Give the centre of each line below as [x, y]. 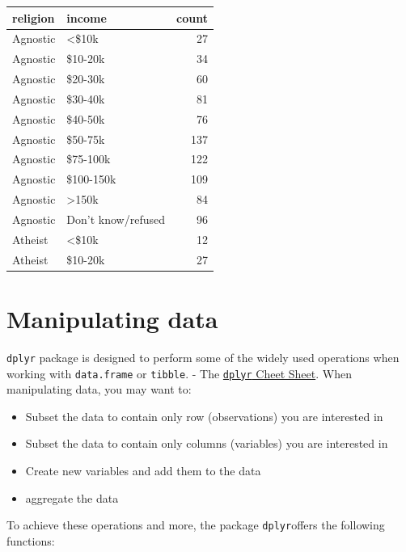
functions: [31, 540]
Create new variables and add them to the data [143, 470]
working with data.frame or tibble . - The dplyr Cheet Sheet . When [179, 373]
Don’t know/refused [116, 219]
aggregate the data [72, 497]
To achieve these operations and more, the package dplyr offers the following [196, 525]
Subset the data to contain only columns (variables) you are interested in [207, 443]
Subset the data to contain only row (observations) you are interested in [204, 416]
